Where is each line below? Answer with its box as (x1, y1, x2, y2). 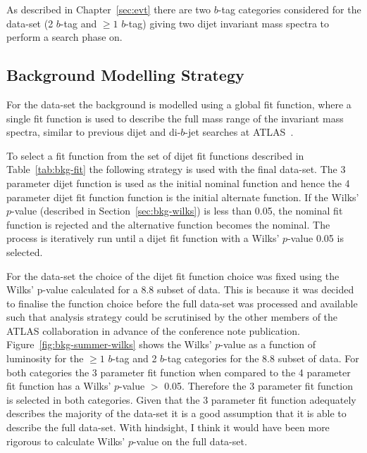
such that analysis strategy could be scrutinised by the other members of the (6, 310, 338, 324)
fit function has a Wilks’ (6, 378, 111, 393)
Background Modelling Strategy (6, 64, 244, 86)
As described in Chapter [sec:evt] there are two (6, 2, 211, 16)
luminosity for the (6, 351, 84, 366)
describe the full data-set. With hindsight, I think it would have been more (6, 420, 330, 435)
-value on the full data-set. (132, 433, 247, 448)
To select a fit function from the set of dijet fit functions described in (6, 148, 304, 162)
